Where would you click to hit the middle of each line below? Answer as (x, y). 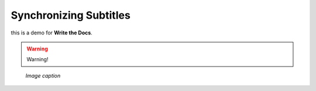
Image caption (43, 75)
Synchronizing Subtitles (71, 15)
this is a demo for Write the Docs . (52, 33)
